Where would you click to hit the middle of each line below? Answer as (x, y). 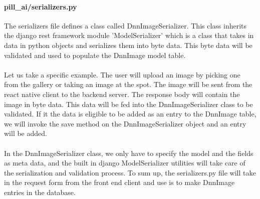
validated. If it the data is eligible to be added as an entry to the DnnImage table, (130, 114)
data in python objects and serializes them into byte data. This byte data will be (128, 45)
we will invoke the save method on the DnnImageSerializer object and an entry (125, 123)
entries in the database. (40, 192)
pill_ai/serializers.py (41, 6)
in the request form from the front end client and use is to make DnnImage (119, 182)
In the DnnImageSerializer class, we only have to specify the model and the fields (129, 153)
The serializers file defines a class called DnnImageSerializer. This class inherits (125, 25)
